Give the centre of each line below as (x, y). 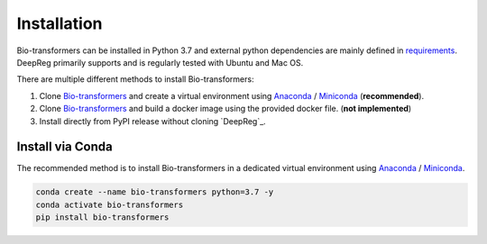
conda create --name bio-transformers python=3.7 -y (155, 192)
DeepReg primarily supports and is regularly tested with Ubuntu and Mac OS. (160, 62)
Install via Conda (64, 147)
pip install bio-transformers (102, 217)
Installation (60, 23)
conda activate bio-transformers (110, 204)
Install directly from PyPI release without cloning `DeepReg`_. (152, 121)
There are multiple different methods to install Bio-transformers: (135, 79)
